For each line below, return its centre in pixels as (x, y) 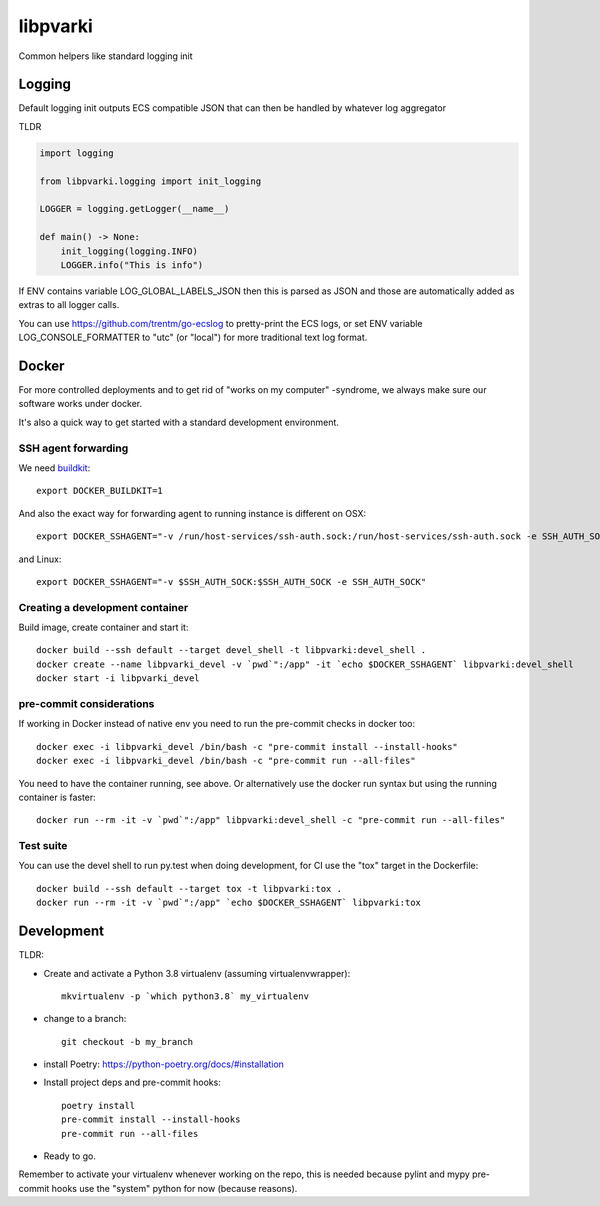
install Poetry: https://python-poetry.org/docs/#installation (164, 1064)
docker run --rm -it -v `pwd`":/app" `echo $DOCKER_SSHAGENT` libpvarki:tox (229, 903)
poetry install (98, 1105)
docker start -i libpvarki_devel (118, 678)
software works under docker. (80, 404)
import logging (76, 153)
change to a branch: (85, 1019)
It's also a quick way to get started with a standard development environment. (179, 422)
